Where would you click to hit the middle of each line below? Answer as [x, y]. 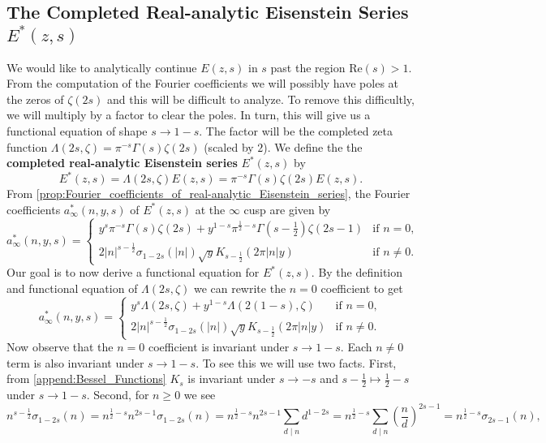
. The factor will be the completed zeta [296, 131]
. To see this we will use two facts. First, [296, 362]
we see [200, 395]
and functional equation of [72, 288]
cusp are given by [287, 209]
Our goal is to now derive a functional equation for [133, 272]
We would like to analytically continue [102, 67]
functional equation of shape [77, 131]
